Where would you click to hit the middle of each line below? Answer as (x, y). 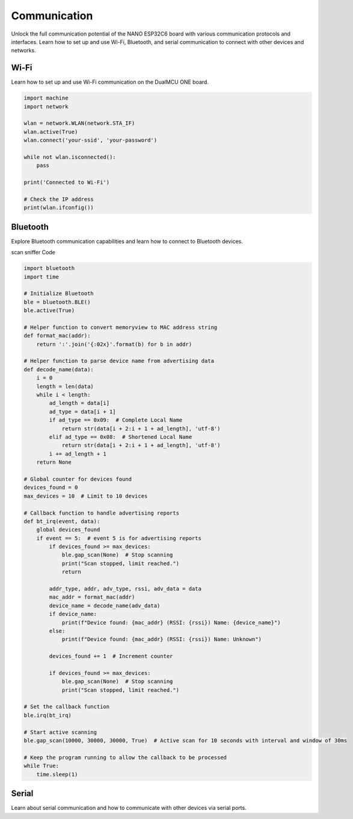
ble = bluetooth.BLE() (57, 302)
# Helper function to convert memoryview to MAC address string (121, 327)
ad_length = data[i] (79, 403)
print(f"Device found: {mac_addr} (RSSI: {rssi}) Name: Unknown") (161, 639)
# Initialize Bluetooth (59, 293)
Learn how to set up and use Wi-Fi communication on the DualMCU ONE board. (110, 82)
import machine (46, 98)
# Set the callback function (67, 707)
